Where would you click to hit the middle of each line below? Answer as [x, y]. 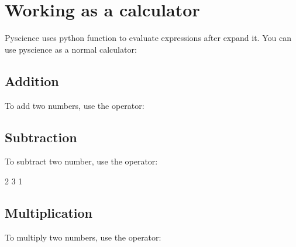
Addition [32, 80]
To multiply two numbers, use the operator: [83, 237]
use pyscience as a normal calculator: [71, 49]
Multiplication [49, 212]
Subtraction [41, 137]
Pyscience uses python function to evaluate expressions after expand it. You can [148, 38]
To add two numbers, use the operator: [75, 105]
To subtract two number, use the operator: [81, 161]
